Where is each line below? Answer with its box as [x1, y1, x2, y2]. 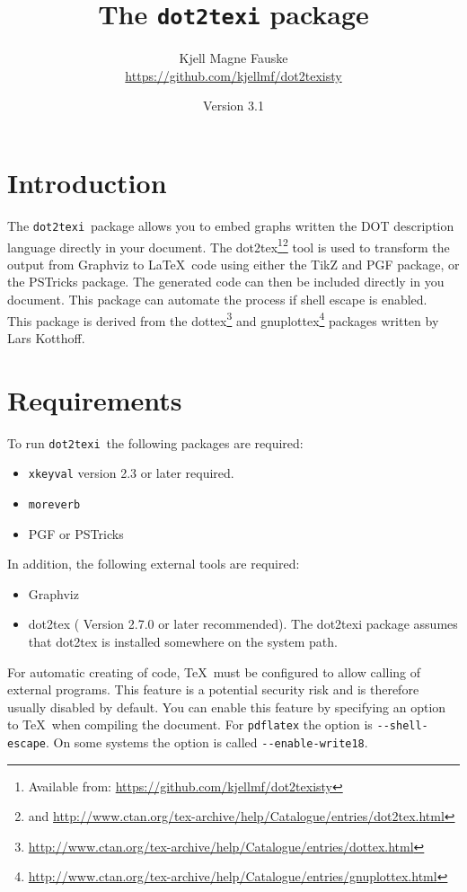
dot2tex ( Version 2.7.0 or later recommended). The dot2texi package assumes [28, 614, 458, 633]
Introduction [7, 164, 167, 201]
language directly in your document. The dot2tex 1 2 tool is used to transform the [7, 234, 450, 256]
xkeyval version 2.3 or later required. [28, 464, 234, 482]
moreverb [28, 498, 81, 511]
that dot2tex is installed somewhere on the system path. [28, 631, 338, 650]
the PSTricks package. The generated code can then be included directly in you [7, 272, 445, 291]
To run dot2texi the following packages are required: [7, 433, 304, 452]
